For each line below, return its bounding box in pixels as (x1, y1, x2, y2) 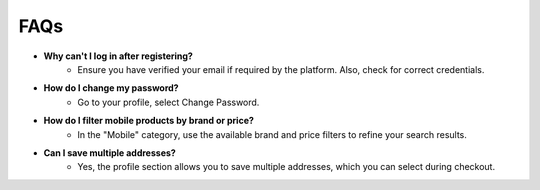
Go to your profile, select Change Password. (77, 96, 260, 108)
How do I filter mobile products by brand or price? (43, 115, 255, 127)
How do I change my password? (43, 82, 179, 94)
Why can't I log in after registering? (43, 50, 194, 62)
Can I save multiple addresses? (43, 146, 177, 159)
